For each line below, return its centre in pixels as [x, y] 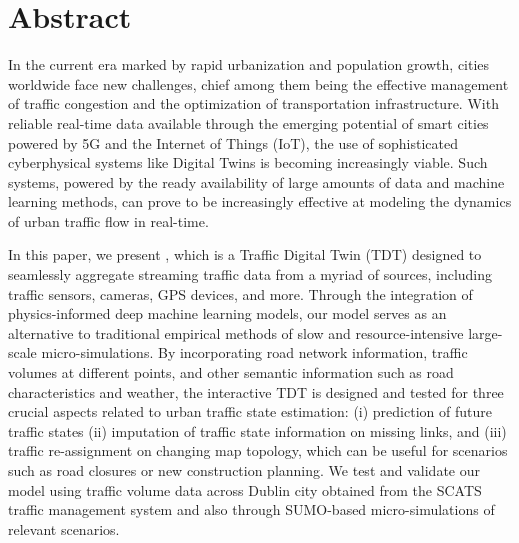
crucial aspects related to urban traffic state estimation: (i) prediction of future [250, 411]
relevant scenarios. [64, 528]
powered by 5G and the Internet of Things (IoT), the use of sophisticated [233, 142]
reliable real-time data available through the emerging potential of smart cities [248, 122]
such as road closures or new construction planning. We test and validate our [244, 470]
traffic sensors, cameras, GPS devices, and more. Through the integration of [240, 293]
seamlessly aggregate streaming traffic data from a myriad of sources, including [250, 274]
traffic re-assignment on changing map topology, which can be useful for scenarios [258, 450]
